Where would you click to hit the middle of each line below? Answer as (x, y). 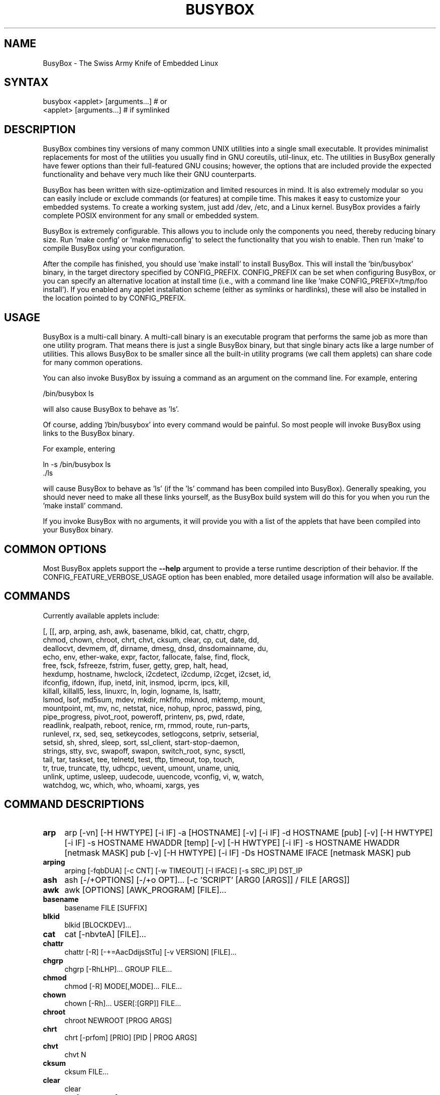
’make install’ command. (83, 506)
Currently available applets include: (101, 615)
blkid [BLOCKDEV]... (98, 925)
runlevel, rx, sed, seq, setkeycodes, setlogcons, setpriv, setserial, (151, 734)
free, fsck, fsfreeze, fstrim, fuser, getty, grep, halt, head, (136, 665)
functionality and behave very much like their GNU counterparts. (150, 174)
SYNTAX (26, 82)
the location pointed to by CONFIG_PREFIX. (115, 298)
